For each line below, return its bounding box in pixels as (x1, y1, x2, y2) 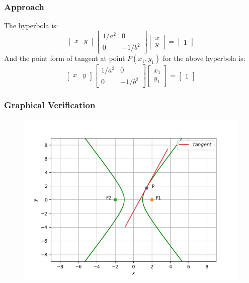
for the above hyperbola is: (162, 53, 245, 63)
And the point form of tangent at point (4, 53, 125, 63)
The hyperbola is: (4, 20, 58, 31)
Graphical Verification (4, 99, 96, 111)
